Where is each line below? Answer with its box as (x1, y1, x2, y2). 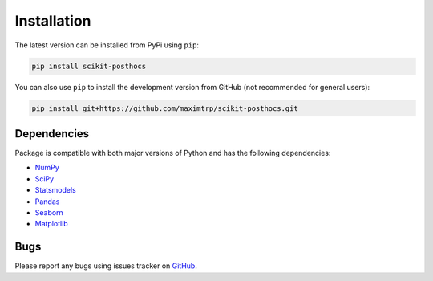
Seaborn (34, 207, 63, 217)
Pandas (34, 197, 60, 206)
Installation (14, 12, 91, 30)
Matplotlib (34, 219, 68, 229)
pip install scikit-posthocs (31, 61, 147, 71)
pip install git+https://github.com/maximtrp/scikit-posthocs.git (31, 104, 298, 112)
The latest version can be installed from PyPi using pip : (14, 40, 200, 50)
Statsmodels (34, 185, 76, 195)
